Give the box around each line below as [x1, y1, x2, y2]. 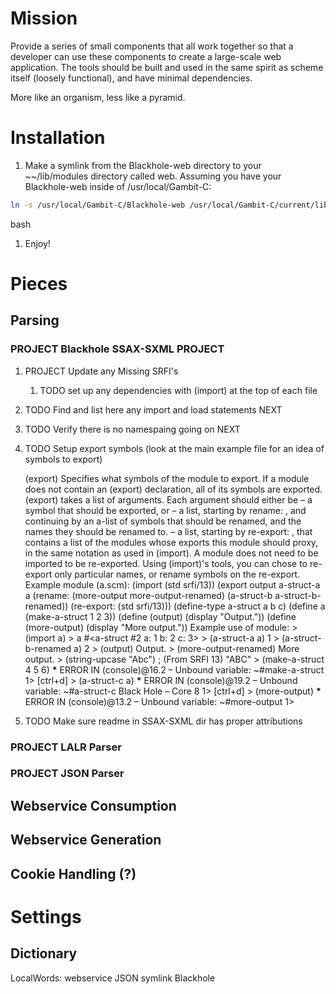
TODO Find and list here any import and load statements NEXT [24, 403, 283, 416]
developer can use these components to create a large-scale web [10, 50, 282, 62]
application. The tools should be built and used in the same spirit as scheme [10, 61, 324, 73]
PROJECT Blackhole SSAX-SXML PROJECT [10, 342, 225, 356]
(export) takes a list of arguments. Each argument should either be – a [24, 493, 313, 506]
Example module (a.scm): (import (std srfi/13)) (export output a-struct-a [24, 578, 321, 591]
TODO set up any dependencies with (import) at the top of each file [39, 384, 318, 396]
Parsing [10, 312, 60, 329]
